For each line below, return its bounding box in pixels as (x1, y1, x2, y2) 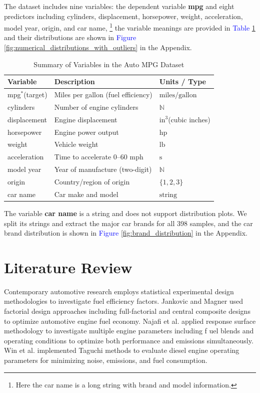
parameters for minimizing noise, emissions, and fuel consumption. (4, 354, 207, 365)
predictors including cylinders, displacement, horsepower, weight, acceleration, (4, 11, 243, 21)
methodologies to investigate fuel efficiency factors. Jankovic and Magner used (4, 296, 243, 306)
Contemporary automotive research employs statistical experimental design (4, 286, 234, 296)
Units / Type (159, 76, 206, 87)
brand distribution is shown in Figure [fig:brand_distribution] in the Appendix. (4, 228, 247, 238)
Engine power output (54, 126, 119, 137)
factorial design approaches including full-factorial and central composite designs (4, 306, 250, 316)
